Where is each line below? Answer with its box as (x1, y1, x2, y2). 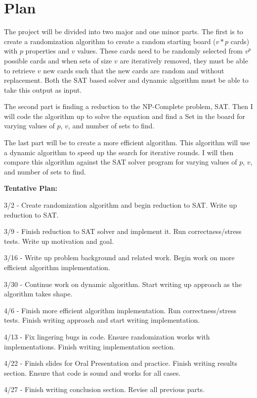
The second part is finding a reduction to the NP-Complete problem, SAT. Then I (4, 101, 253, 112)
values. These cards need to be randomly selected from (77, 46, 243, 56)
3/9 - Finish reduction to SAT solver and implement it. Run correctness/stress (4, 226, 242, 236)
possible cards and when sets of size (4, 55, 112, 65)
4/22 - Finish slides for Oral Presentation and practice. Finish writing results (4, 358, 237, 368)
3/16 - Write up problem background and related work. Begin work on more (4, 252, 235, 263)
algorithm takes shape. (4, 288, 73, 299)
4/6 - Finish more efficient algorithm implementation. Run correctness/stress (4, 305, 236, 315)
